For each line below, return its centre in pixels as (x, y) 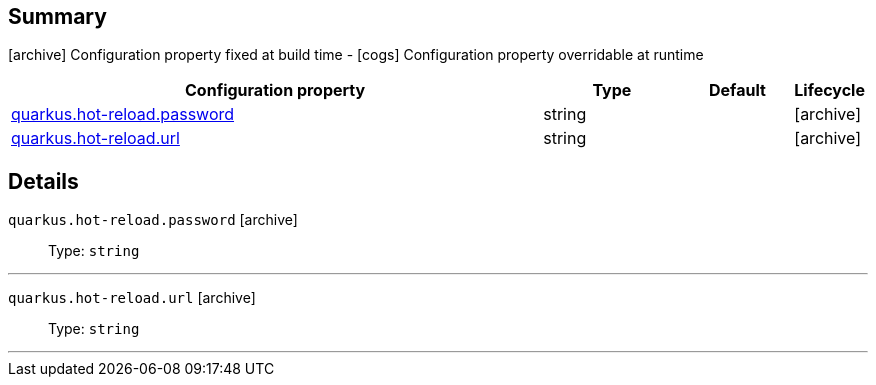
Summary (57, 16)
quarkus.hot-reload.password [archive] (153, 220)
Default (737, 90)
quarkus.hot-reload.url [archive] (132, 298)
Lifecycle (829, 90)
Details (43, 181)
